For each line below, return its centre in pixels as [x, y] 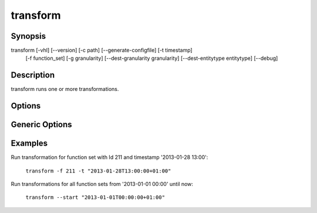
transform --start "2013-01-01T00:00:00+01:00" [95, 197]
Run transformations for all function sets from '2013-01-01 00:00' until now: [102, 184]
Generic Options [42, 125]
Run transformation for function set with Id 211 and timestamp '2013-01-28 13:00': [109, 157]
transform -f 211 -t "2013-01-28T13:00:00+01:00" [98, 171]
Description [33, 75]
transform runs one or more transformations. [65, 89]
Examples [29, 143]
